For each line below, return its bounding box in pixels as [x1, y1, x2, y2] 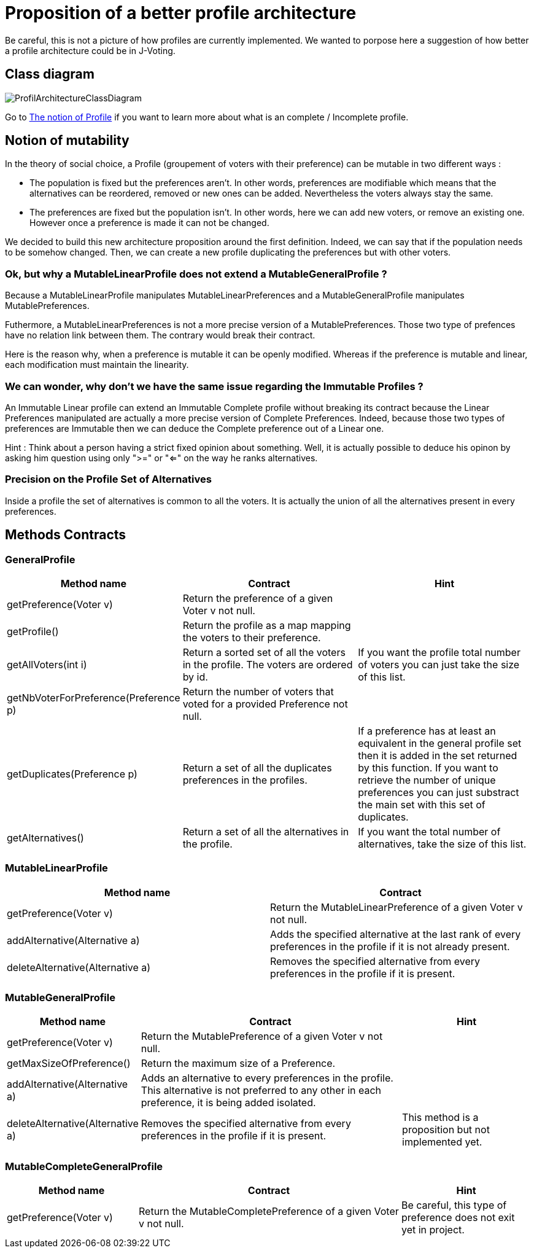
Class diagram [5, 66, 95, 82]
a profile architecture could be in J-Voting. [5, 45, 176, 56]
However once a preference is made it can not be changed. [29, 217, 269, 228]
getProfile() [7, 625, 59, 638]
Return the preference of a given [182, 591, 333, 604]
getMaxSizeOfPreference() [7, 1057, 131, 1070]
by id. [182, 670, 208, 683]
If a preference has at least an [358, 724, 496, 737]
